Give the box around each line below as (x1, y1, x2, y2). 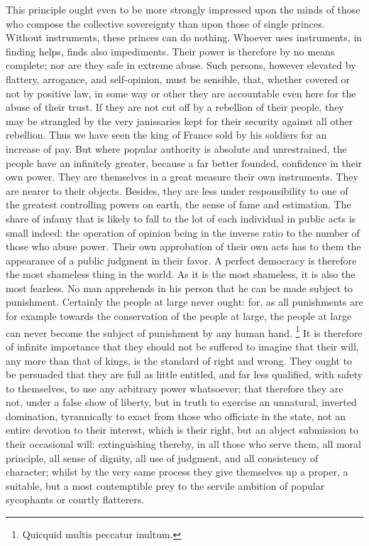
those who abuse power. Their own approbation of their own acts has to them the (6, 239, 361, 254)
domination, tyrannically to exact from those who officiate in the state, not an (6, 408, 346, 423)
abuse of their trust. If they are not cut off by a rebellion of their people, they (6, 100, 344, 114)
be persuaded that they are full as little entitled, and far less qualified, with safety (6, 367, 363, 382)
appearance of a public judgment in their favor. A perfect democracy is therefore (6, 252, 357, 267)
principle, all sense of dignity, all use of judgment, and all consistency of (6, 450, 319, 465)
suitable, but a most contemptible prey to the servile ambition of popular (6, 478, 325, 493)
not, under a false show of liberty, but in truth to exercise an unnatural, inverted (6, 395, 357, 409)
